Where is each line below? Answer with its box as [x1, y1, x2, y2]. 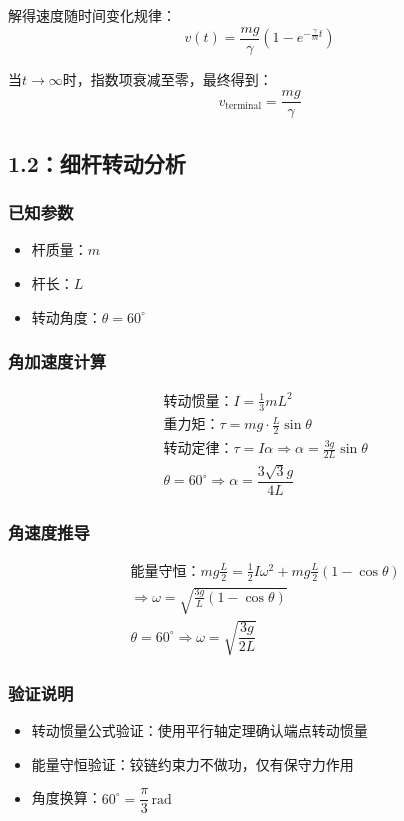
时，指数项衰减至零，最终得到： [62, 68, 273, 89]
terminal [225, 101, 262, 112]
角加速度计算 [8, 349, 107, 374]
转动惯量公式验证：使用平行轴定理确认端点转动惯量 [31, 720, 368, 741]
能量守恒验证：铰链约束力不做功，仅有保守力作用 [31, 753, 354, 774]
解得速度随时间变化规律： [8, 5, 176, 25]
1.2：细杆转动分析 [8, 147, 186, 178]
